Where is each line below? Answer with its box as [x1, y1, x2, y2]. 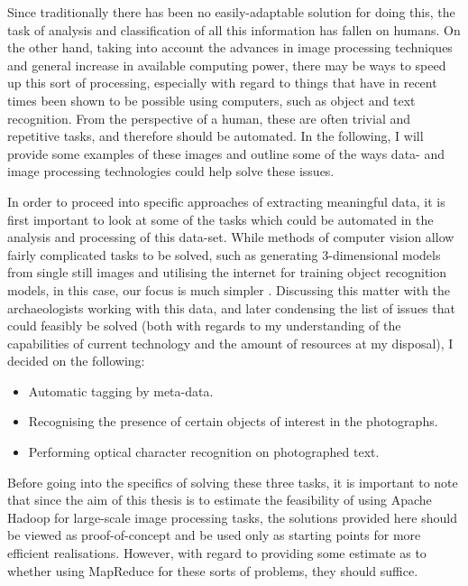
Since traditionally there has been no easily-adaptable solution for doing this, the [7, 3, 455, 21]
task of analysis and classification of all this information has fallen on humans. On [7, 20, 461, 39]
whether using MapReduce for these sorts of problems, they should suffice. [7, 561, 418, 580]
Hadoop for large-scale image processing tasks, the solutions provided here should [7, 507, 457, 526]
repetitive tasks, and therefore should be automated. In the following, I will [7, 126, 424, 145]
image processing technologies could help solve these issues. [7, 162, 335, 181]
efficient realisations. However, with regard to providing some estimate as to [7, 544, 427, 563]
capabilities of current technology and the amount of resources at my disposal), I [7, 333, 454, 352]
